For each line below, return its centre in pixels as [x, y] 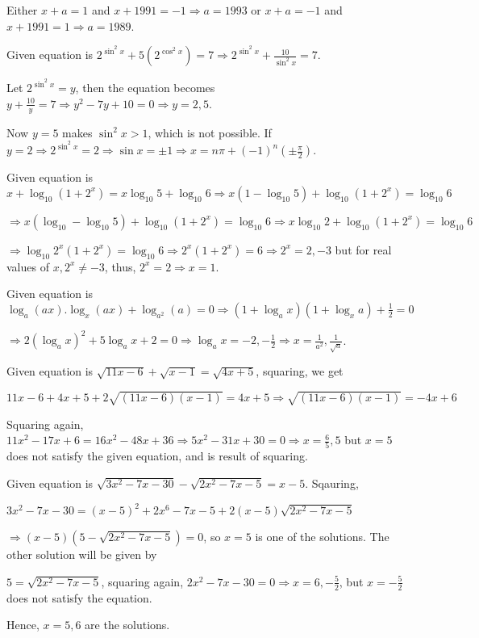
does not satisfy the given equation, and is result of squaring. [157, 456]
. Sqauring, [332, 483]
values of [28, 266]
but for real [363, 249]
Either [22, 10]
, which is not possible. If [210, 132]
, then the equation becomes [145, 88]
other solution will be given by [82, 554]
